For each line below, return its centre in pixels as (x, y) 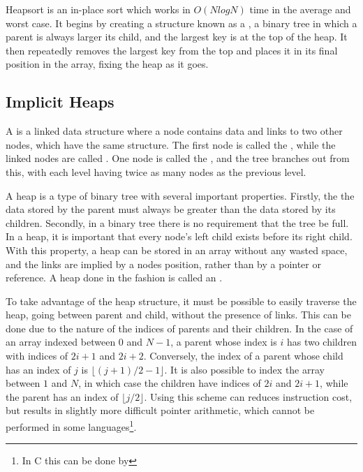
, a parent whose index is (224, 342)
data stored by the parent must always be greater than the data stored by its (171, 209)
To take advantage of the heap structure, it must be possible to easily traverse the (181, 301)
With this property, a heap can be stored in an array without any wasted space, (177, 250)
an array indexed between (61, 342)
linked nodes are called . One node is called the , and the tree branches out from (178, 158)
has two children (322, 342)
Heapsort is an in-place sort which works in (98, 9)
